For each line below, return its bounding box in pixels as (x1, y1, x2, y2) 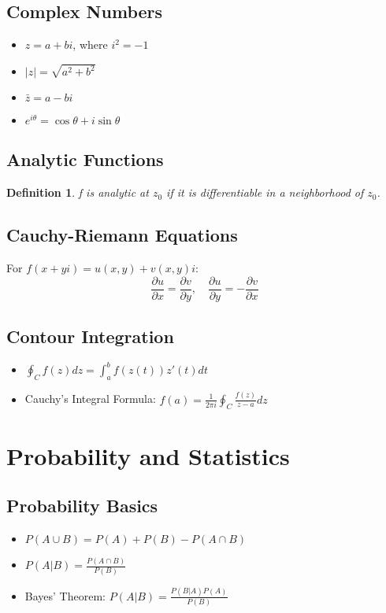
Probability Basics (6, 493, 158, 518)
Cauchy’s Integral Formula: (24, 390, 156, 407)
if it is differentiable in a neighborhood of (166, 184, 364, 201)
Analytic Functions (6, 147, 164, 172)
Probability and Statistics (6, 439, 290, 471)
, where (72, 36, 108, 53)
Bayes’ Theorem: (24, 587, 106, 604)
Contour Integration (6, 324, 174, 349)
